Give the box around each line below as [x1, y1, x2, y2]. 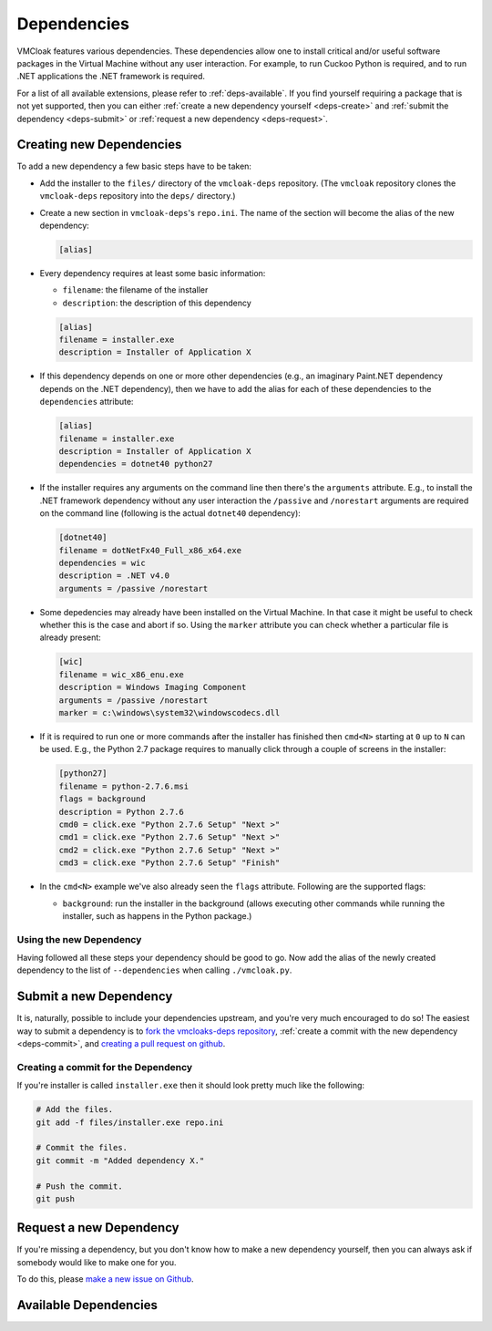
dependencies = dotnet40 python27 [58, 459, 213, 469]
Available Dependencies [16, 1297, 159, 1313]
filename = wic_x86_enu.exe [58, 669, 184, 679]
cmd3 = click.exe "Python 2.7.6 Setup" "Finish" [58, 858, 281, 868]
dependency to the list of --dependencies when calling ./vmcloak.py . [16, 965, 292, 975]
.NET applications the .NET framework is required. [16, 71, 205, 82]
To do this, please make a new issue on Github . [16, 1274, 195, 1285]
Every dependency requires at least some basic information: [39, 267, 266, 278]
